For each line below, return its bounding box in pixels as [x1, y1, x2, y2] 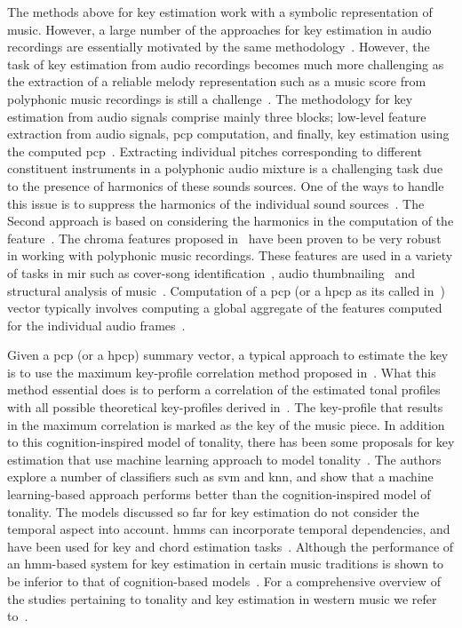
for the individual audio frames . [7, 315, 186, 334]
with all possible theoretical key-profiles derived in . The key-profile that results [7, 398, 443, 417]
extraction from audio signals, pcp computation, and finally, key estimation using [7, 124, 450, 143]
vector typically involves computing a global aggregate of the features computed [7, 298, 442, 317]
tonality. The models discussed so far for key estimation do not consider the [7, 502, 419, 521]
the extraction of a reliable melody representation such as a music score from [7, 72, 426, 91]
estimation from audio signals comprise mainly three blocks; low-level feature [7, 107, 426, 125]
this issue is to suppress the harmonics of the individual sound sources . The [7, 194, 425, 212]
